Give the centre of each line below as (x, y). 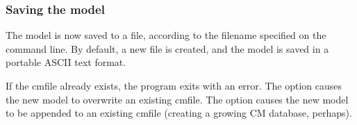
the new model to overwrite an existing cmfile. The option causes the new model (177, 99)
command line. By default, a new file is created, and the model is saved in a (167, 48)
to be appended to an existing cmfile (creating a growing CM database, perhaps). (179, 113)
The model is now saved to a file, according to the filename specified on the (166, 35)
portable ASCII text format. (66, 62)
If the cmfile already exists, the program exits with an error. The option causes (174, 85)
